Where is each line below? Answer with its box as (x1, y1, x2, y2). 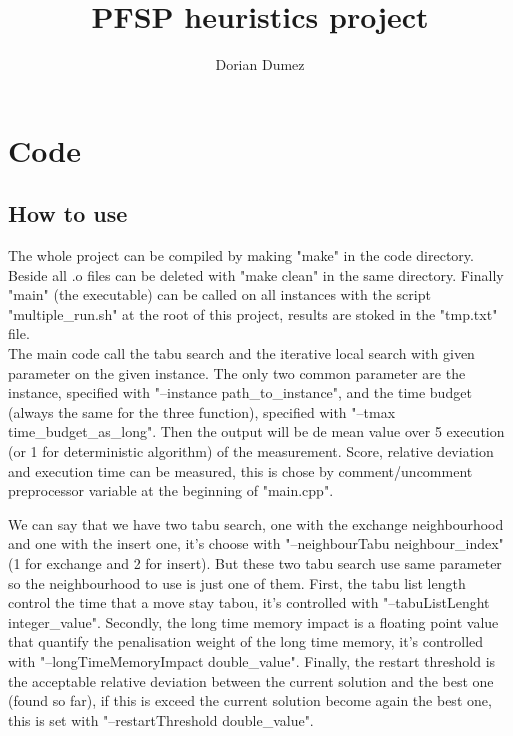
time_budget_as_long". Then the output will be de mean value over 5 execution (8, 421, 505, 442)
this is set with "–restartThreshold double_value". (8, 709, 314, 730)
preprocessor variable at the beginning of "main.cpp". (8, 480, 334, 501)
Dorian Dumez (215, 54, 305, 75)
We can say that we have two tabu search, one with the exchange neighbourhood (8, 513, 504, 534)
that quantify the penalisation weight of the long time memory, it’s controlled (8, 631, 484, 652)
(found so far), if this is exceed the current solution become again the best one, (8, 690, 492, 711)
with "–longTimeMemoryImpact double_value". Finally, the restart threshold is (8, 650, 496, 671)
